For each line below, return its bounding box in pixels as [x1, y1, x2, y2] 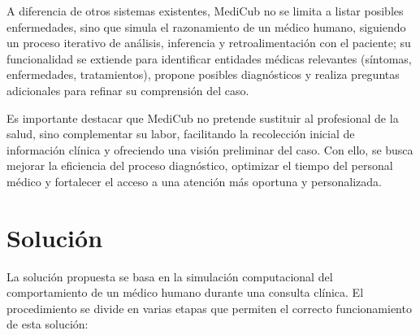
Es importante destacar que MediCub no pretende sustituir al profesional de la [6, 109, 399, 126]
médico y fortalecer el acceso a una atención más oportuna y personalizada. [6, 172, 382, 189]
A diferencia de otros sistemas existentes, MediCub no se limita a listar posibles [6, 2, 404, 19]
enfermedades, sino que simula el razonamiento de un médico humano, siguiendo [6, 18, 406, 35]
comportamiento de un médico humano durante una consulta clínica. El [6, 284, 364, 301]
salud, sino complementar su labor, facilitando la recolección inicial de [6, 125, 355, 142]
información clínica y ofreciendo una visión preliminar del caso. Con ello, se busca [6, 141, 414, 158]
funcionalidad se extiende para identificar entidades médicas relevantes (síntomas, [6, 50, 412, 67]
